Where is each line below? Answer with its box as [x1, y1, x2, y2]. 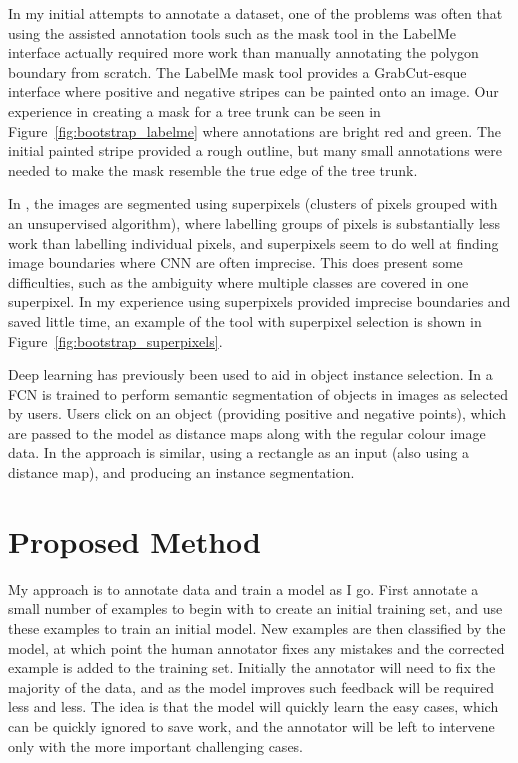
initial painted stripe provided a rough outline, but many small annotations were [8, 140, 502, 161]
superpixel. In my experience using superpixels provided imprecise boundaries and [8, 291, 511, 312]
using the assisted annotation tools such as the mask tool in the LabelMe [8, 22, 457, 43]
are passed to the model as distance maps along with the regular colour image [8, 422, 486, 443]
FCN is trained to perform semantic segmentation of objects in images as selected [8, 383, 509, 404]
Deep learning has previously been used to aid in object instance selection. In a [8, 364, 493, 385]
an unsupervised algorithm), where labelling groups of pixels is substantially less [8, 212, 501, 233]
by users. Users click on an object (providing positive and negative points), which [8, 403, 506, 424]
